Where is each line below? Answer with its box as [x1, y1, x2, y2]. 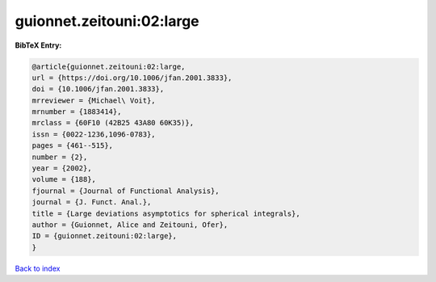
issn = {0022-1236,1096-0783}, [31, 129, 157, 139]
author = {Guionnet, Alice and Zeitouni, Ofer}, [31, 221, 228, 229]
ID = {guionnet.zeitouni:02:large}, [31, 231, 178, 241]
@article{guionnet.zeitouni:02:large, [31, 61, 186, 71]
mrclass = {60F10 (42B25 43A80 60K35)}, [31, 118, 194, 128]
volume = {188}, [31, 175, 97, 184]
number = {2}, [31, 152, 88, 162]
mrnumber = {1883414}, [31, 107, 122, 116]
